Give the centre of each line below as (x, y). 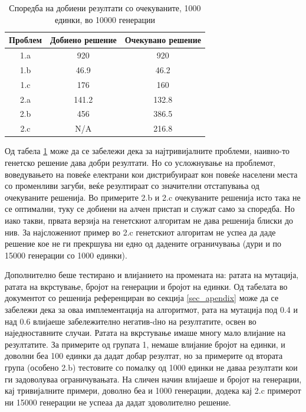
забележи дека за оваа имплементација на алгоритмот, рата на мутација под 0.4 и (151, 310)
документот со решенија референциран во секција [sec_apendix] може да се (142, 298)
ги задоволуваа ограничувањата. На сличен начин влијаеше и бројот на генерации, (153, 379)
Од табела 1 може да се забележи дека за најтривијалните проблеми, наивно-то (147, 151)
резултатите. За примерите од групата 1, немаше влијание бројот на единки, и (145, 344)
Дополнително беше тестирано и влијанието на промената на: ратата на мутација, (152, 275)
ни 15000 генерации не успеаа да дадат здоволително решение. (118, 402)
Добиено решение (83, 40)
